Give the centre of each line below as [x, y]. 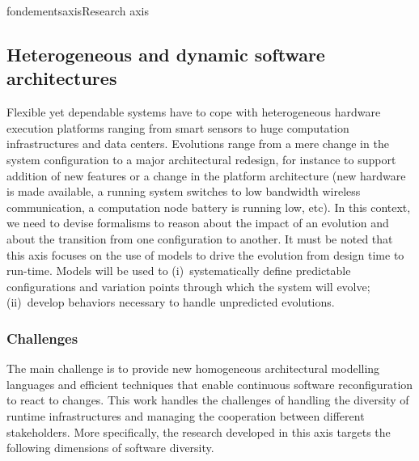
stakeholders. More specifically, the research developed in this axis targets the [199, 431]
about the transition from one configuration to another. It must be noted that [200, 238]
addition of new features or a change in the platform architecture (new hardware [206, 175]
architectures [62, 78]
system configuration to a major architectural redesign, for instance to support [201, 159]
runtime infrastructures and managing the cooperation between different [186, 415]
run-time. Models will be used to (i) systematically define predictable [179, 271]
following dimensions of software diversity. [110, 448]
